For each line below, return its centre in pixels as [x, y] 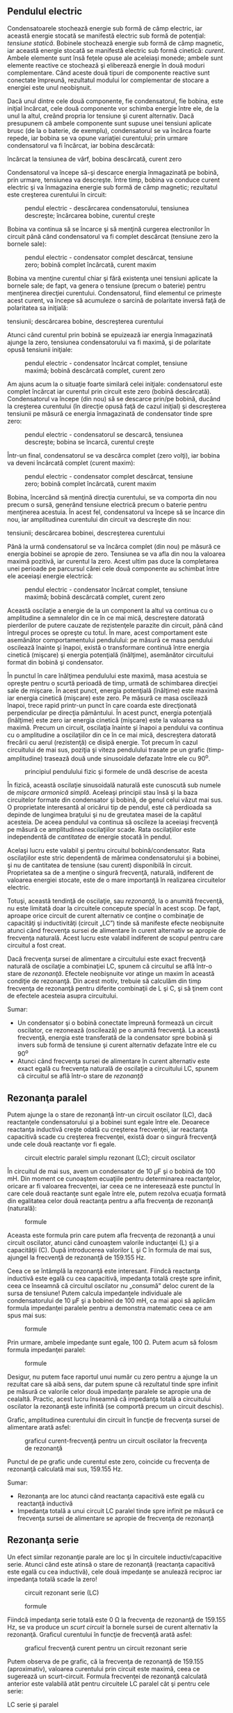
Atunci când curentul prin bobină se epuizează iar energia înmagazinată [110, 334]
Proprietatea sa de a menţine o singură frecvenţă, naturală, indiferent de [111, 873]
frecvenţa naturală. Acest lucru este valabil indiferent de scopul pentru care [115, 938]
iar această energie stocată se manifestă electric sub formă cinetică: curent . [116, 50]
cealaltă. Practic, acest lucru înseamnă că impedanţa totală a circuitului [109, 1399]
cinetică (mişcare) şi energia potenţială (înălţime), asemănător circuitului [111, 655]
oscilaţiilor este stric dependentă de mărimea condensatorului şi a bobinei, [114, 858]
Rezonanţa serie [43, 1540]
